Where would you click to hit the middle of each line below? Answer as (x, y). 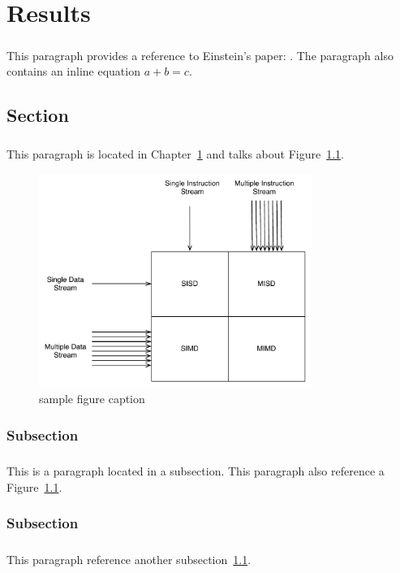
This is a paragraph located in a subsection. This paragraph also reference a (196, 471)
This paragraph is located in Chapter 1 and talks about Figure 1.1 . (175, 154)
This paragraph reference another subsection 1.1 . (129, 559)
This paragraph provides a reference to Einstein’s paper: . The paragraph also (200, 55)
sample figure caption (92, 399)
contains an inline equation (73, 71)
